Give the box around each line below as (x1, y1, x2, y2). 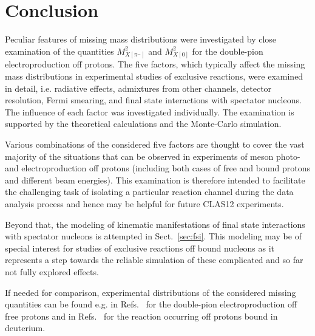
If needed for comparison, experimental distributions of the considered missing (5, 286, 296, 298)
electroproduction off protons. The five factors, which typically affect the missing (5, 58, 305, 70)
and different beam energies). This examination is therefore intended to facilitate (5, 173, 305, 186)
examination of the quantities (5, 44, 114, 57)
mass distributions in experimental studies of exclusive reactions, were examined (5, 70, 303, 83)
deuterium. (5, 321, 46, 334)
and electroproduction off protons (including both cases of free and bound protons (5, 162, 311, 174)
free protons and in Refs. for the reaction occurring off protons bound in (5, 309, 278, 322)
